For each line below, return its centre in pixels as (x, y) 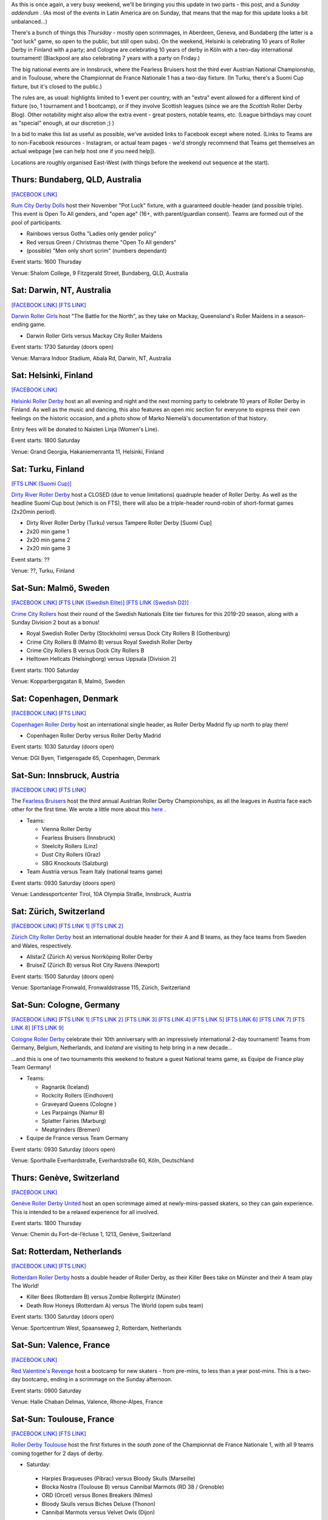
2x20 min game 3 (48, 548)
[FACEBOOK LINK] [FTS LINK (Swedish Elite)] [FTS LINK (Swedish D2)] (100, 603)
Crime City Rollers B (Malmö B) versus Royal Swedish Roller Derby (109, 642)
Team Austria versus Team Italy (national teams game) (94, 872)
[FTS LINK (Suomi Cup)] (42, 483)
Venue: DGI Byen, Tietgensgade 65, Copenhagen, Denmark (86, 758)
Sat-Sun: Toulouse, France (63, 1419)
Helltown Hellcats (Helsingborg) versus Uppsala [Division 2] (101, 659)
